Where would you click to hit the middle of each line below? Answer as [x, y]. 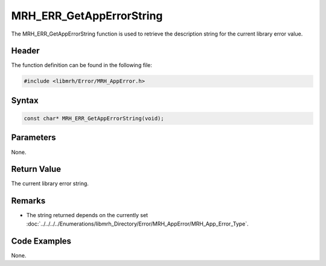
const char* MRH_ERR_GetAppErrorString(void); [94, 119]
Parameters [34, 138]
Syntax [25, 100]
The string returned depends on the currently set [87, 215]
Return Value [36, 169]
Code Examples [41, 241]
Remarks [28, 201]
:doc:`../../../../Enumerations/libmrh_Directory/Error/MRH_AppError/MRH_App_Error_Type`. [137, 224]
